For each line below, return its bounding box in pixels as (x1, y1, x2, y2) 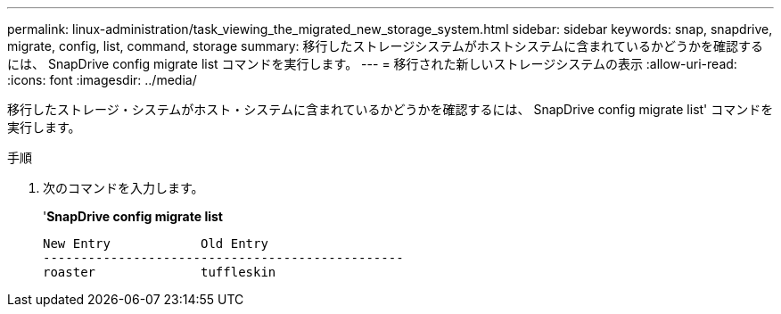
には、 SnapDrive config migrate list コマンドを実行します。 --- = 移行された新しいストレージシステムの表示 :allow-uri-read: (7, 56, 737, 71)
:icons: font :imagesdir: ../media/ (7, 72, 197, 87)
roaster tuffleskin (43, 265, 276, 279)
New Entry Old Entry (43, 236, 268, 251)
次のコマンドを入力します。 (43, 180, 204, 195)
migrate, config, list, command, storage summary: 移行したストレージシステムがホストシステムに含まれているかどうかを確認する (7, 38, 763, 54)
